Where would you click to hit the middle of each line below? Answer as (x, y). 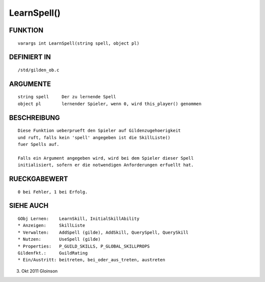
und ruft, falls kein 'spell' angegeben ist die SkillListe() (94, 137)
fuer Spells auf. (39, 144)
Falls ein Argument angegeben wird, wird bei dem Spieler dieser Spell (106, 158)
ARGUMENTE (30, 84)
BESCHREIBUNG (35, 118)
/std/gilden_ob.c (39, 70)
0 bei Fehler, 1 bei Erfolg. (53, 192)
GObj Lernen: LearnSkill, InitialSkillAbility (79, 218)
